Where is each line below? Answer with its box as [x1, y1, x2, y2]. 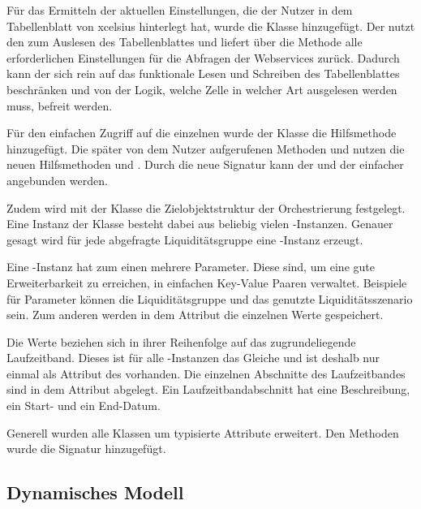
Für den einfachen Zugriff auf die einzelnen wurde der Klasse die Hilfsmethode [6, 124, 397, 141]
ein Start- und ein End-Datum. [6, 397, 161, 414]
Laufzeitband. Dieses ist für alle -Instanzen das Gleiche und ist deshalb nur [6, 349, 380, 366]
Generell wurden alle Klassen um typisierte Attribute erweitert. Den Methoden [6, 424, 399, 441]
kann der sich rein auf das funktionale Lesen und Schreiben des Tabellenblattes [6, 65, 400, 82]
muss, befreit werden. [6, 97, 113, 114]
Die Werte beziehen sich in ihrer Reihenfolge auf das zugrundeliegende [6, 333, 356, 350]
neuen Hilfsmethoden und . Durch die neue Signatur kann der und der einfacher [6, 156, 404, 173]
